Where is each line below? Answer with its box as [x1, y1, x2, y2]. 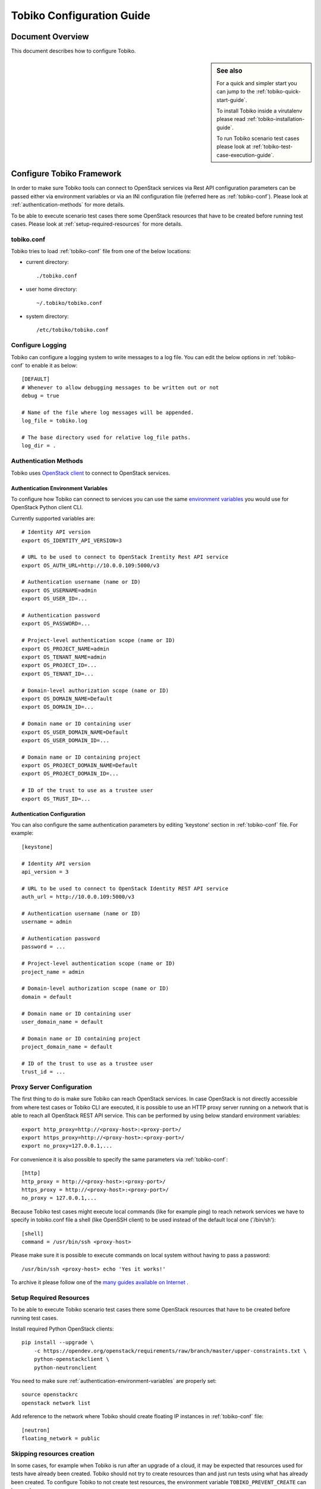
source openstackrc [21, 1391, 78, 1398]
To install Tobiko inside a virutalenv [216, 107, 303, 114]
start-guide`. [216, 96, 247, 104]
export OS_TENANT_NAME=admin [21, 653, 106, 661]
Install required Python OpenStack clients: [11, 1325, 114, 1332]
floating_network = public [21, 1435, 100, 1441]
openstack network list [21, 1400, 91, 1406]
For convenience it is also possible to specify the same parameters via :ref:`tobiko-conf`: [11, 1155, 228, 1163]
